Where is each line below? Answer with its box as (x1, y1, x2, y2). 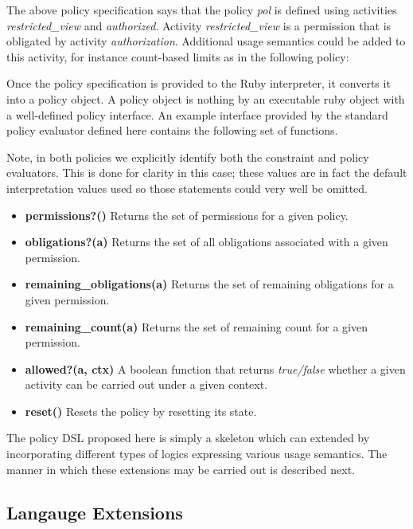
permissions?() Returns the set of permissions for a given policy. (25, 206, 349, 223)
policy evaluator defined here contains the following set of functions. (6, 122, 338, 139)
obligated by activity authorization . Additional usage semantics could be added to (6, 33, 406, 49)
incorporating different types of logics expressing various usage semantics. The (6, 445, 388, 462)
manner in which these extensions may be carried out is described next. (6, 460, 356, 477)
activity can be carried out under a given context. (25, 376, 268, 393)
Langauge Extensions (6, 500, 183, 524)
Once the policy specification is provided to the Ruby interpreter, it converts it (6, 75, 391, 92)
